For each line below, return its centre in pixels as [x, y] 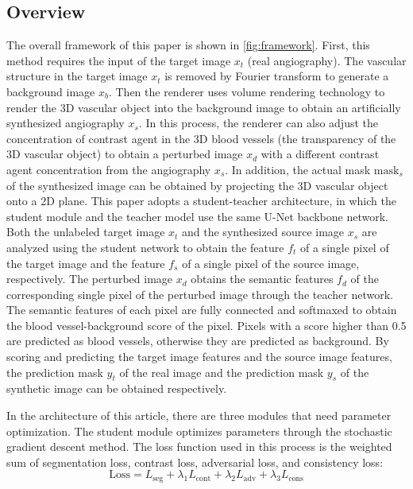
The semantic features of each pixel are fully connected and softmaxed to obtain [202, 310]
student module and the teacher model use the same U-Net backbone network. [197, 216]
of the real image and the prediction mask [222, 372]
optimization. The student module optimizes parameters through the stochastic [199, 431]
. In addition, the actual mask [298, 169]
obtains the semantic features [262, 279]
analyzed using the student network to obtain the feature [145, 247]
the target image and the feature [86, 263]
